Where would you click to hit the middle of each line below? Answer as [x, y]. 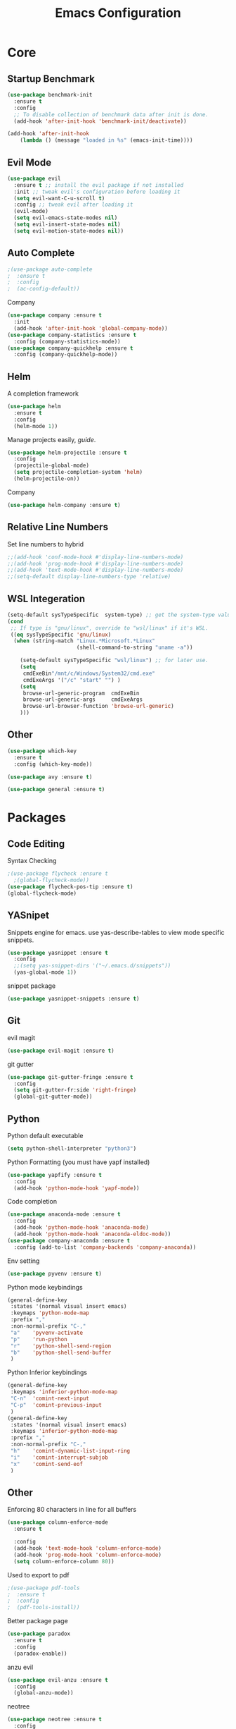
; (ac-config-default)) [44, 289]
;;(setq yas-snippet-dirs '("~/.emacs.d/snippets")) [92, 966]
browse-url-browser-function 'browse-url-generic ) [98, 707]
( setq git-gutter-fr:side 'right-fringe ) [75, 1090]
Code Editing [36, 844]
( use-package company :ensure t [54, 315]
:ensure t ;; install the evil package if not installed [99, 185]
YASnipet [28, 916]
